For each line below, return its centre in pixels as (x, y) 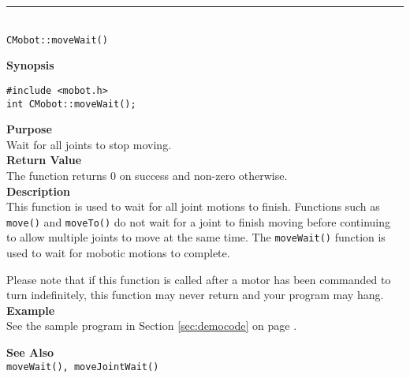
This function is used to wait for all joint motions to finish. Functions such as (193, 206)
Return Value (44, 160)
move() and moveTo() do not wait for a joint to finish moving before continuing (198, 221)
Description (39, 191)
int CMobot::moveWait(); (71, 104)
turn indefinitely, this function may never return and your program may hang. (195, 295)
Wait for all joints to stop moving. (89, 144)
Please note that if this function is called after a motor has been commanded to (199, 279)
